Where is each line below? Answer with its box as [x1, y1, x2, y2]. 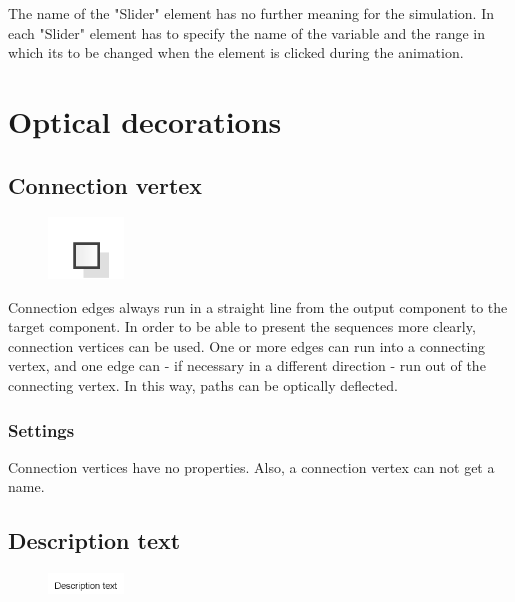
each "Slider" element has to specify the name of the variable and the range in [8, 22, 485, 43]
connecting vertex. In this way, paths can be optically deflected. [8, 375, 398, 396]
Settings [8, 417, 75, 442]
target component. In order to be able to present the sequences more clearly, [8, 316, 476, 337]
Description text [8, 525, 181, 556]
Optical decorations [8, 100, 282, 141]
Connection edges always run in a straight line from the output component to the [8, 296, 508, 317]
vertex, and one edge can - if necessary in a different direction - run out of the [8, 355, 486, 376]
